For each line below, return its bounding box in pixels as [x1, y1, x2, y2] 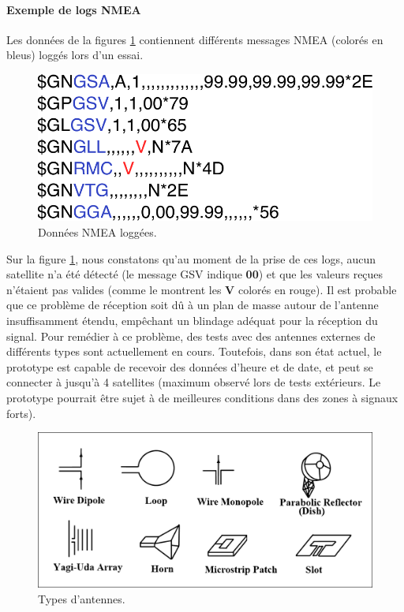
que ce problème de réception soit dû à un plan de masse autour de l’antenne [6, 297, 379, 313]
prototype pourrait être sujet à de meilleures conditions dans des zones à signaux [6, 390, 398, 405]
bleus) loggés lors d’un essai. [6, 47, 144, 63]
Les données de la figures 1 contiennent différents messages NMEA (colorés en [6, 31, 383, 47]
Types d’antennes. [38, 590, 125, 606]
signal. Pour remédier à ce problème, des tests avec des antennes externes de [6, 327, 376, 344]
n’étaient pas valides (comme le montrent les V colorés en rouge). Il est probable [6, 281, 397, 297]
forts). [6, 405, 36, 421]
